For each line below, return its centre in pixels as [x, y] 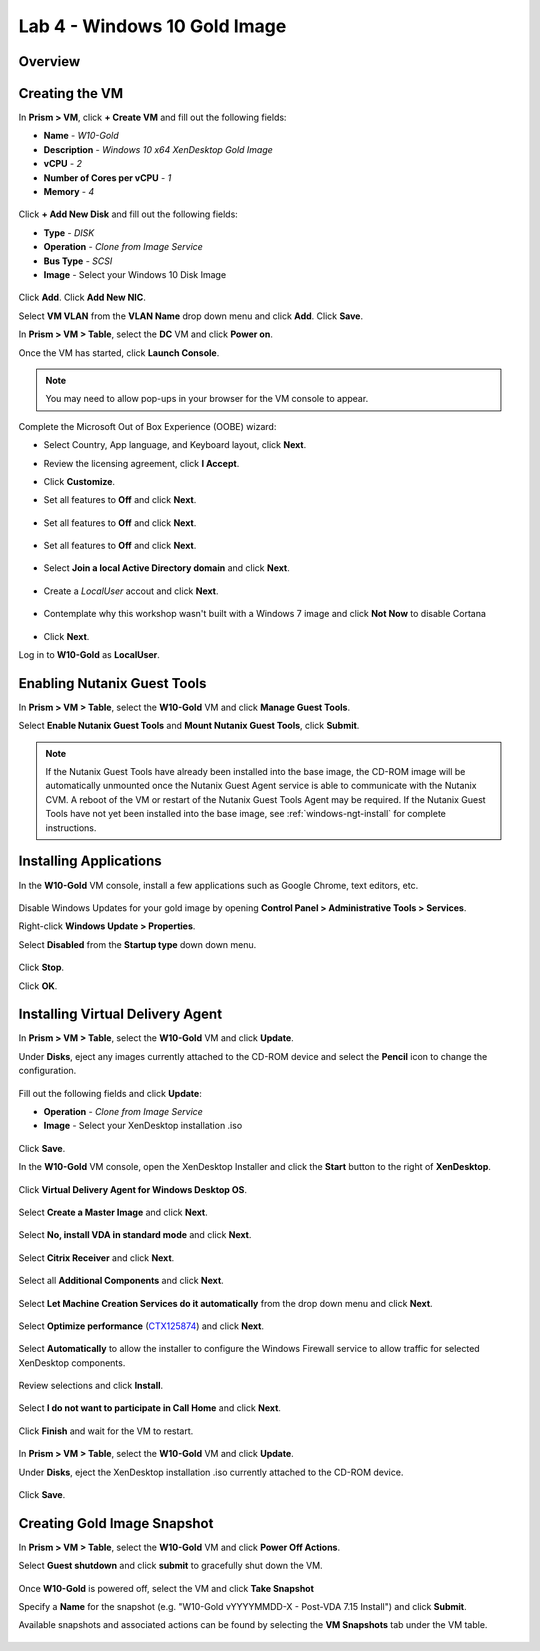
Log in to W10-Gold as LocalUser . [89, 655]
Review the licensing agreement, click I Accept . [141, 463]
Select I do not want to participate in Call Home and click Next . [150, 1408]
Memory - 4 [69, 192]
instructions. [71, 827]
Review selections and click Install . [91, 1386]
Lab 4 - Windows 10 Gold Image [152, 26]
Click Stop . [41, 967]
